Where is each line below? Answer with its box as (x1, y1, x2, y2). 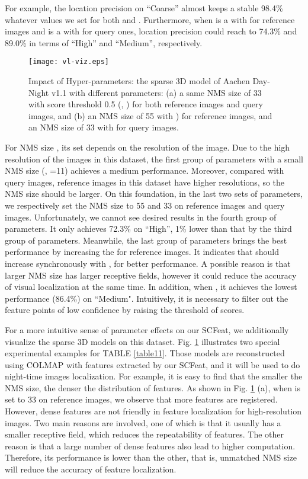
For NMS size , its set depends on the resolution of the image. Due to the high (5, 141, 290, 153)
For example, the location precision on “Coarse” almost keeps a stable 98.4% (5, 2, 283, 14)
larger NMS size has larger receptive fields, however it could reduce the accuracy (5, 269, 297, 281)
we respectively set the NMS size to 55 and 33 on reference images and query (5, 199, 285, 211)
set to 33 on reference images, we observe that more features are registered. (5, 393, 278, 405)
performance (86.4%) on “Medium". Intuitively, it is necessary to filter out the (5, 292, 288, 304)
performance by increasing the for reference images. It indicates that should (5, 245, 279, 258)
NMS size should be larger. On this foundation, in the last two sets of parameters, (5, 187, 303, 200)
